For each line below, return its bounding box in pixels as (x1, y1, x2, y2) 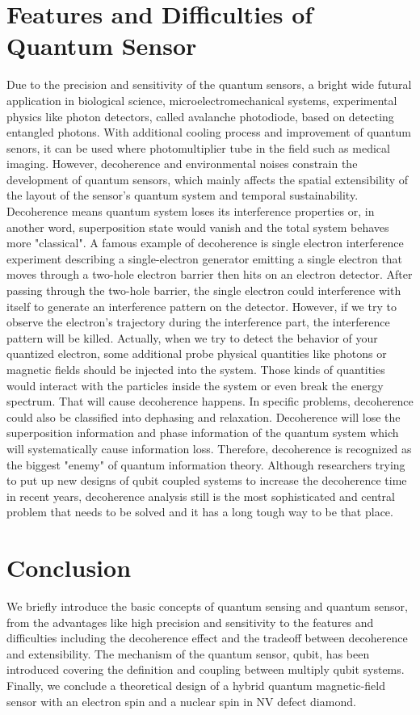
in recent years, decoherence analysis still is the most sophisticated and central (6, 487, 395, 504)
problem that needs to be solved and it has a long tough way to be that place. (6, 503, 393, 520)
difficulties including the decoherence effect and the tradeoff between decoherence (6, 629, 408, 646)
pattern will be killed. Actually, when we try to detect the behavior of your (6, 329, 378, 346)
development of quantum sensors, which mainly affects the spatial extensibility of (6, 170, 409, 187)
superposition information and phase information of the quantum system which (6, 424, 399, 441)
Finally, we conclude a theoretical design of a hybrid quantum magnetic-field (6, 677, 385, 694)
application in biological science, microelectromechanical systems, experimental (6, 91, 397, 108)
